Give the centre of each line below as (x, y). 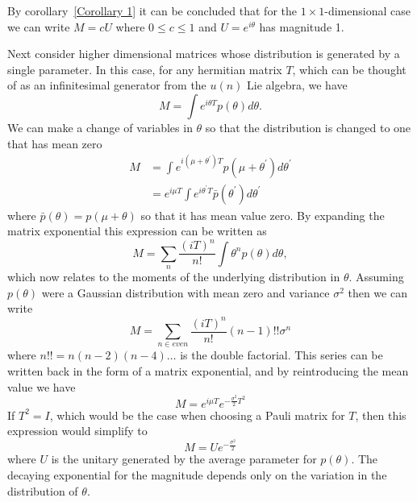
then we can (377, 292)
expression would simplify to (77, 431)
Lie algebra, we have (297, 85)
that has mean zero (55, 143)
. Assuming (376, 277)
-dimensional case (367, 10)
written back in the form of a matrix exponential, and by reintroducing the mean (208, 371)
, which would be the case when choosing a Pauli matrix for (197, 415)
